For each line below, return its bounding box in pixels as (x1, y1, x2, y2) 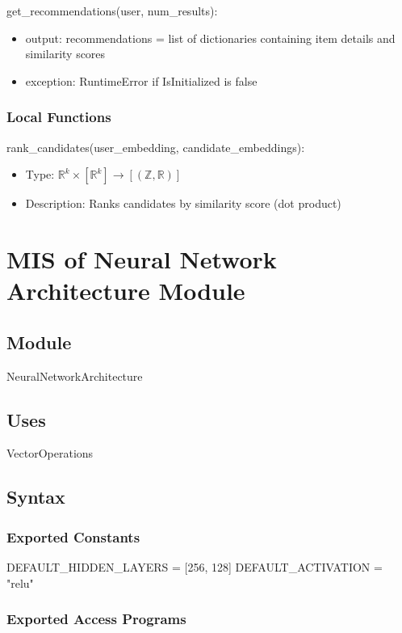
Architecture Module (6, 274, 245, 307)
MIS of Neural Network (6, 242, 277, 275)
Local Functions (6, 107, 111, 127)
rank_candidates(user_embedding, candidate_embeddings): (6, 138, 305, 155)
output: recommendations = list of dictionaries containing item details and (25, 29, 396, 46)
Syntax (6, 484, 65, 509)
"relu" (6, 574, 34, 591)
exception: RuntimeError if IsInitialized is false (25, 72, 258, 89)
